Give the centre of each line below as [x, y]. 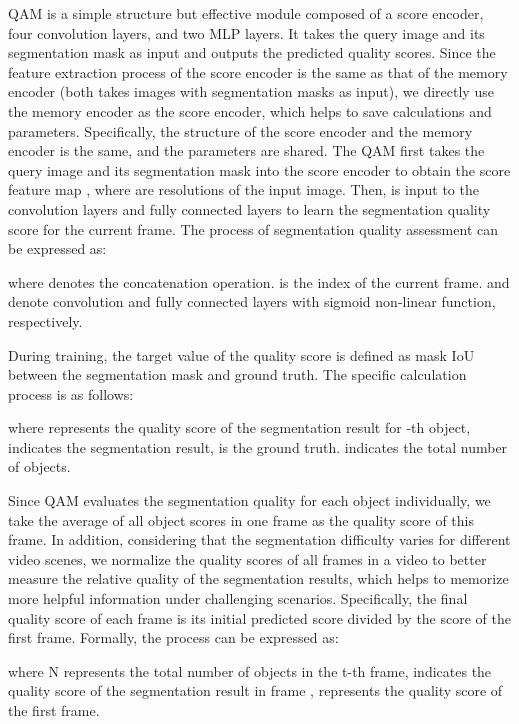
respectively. [45, 320]
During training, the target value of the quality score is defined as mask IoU [241, 354]
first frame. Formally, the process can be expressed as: [173, 637]
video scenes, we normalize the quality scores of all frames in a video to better [247, 558]
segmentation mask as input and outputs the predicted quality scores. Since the [252, 52]
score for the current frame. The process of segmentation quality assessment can [253, 228]
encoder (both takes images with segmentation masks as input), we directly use [251, 91]
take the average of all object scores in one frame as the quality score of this [241, 519]
